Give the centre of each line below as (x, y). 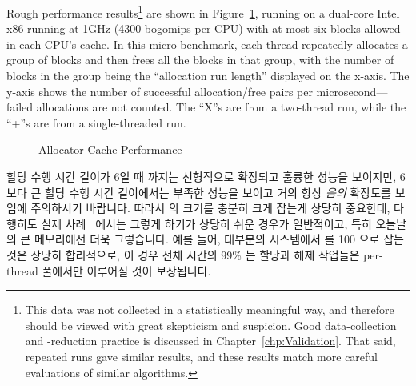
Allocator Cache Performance (110, 149)
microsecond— (352, 91)
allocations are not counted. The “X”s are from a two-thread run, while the (221, 107)
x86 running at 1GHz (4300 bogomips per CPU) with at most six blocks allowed (204, 28)
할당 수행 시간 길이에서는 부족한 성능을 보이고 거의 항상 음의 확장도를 (218, 192)
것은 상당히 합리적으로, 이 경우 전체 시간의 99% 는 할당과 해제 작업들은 (183, 254)
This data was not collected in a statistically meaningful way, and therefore (210, 310)
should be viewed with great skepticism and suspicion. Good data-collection (211, 325)
